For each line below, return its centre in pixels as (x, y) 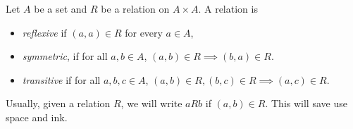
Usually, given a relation (58, 103)
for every (144, 32)
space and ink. (37, 117)
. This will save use (306, 103)
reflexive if (44, 32)
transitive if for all (61, 79)
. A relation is (228, 8)
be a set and (61, 8)
